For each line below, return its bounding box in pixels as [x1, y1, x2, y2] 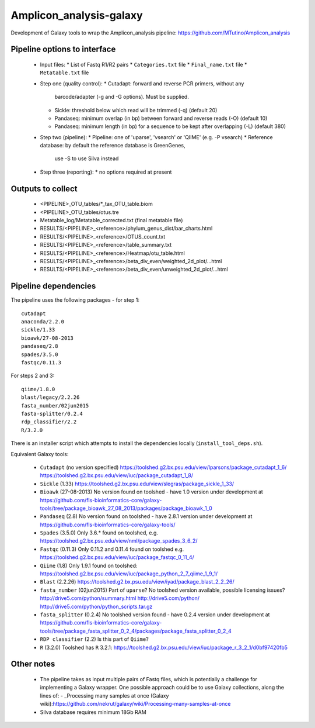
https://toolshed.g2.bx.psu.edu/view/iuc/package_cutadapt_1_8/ [40, 472, 194, 479]
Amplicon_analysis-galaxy [10, 9, 143, 22]
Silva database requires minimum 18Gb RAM [40, 708, 147, 716]
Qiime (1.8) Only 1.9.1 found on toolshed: [40, 562, 138, 569]
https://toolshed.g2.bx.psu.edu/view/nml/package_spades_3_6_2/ [40, 537, 198, 544]
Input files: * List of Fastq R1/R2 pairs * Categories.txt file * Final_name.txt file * [40, 61, 247, 68]
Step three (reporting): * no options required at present [40, 168, 172, 175]
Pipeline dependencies [10, 281, 96, 291]
